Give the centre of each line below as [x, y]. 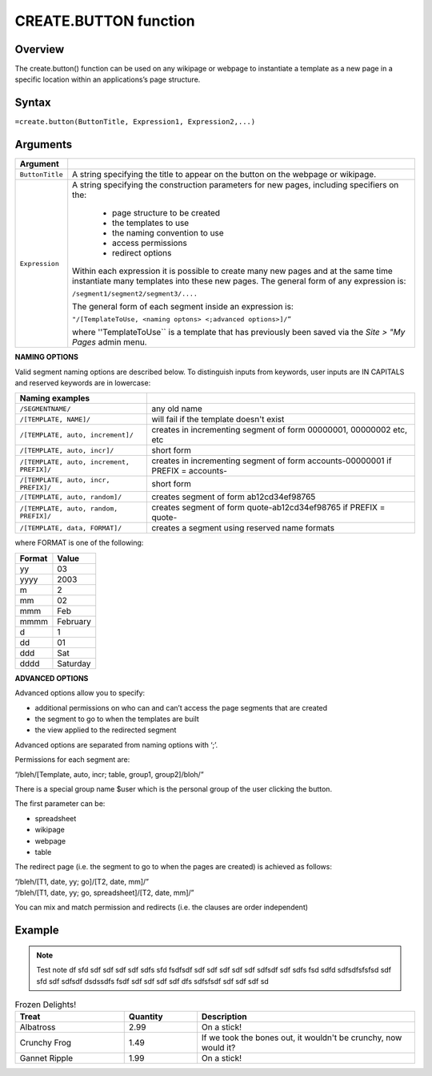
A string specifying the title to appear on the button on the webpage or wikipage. [224, 175]
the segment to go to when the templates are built [117, 719]
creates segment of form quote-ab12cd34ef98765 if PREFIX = [268, 507]
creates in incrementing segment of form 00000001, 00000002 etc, [280, 430]
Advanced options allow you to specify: [80, 693]
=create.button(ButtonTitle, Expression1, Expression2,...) [135, 122]
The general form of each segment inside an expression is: [183, 307]
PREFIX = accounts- [190, 471]
